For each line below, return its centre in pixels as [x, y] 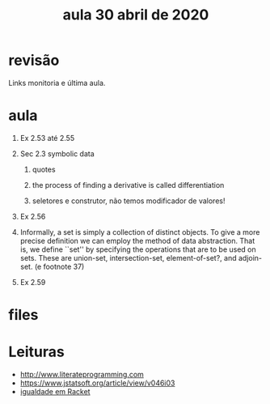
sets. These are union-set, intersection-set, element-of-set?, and [128, 257]
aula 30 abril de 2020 [136, 15]
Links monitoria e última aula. [57, 83]
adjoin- [250, 257]
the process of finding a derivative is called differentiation [128, 185]
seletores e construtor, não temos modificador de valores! [129, 201]
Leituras [36, 352]
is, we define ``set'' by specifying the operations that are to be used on [138, 249]
